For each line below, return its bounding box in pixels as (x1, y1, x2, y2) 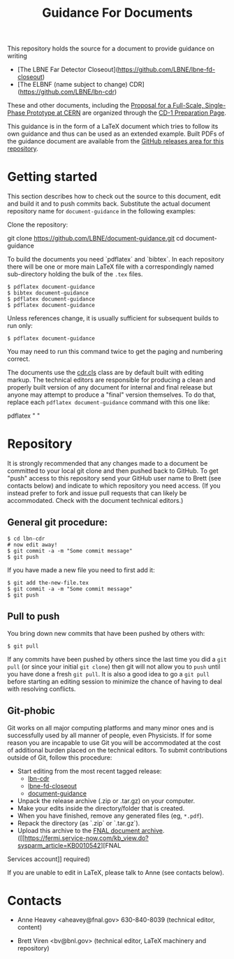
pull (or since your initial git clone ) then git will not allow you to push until (7, 662, 221, 671)
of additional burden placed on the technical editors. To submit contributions (7, 746, 228, 754)
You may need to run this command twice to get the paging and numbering (7, 348, 224, 356)
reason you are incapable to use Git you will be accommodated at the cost (7, 738, 221, 746)
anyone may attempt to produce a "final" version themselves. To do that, (7, 390, 217, 399)
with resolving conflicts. (7, 684, 76, 693)
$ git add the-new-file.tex (7, 579, 89, 586)
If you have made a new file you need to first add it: (7, 565, 155, 574)
